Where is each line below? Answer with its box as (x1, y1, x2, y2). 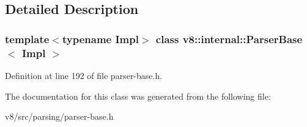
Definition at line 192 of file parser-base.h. (5, 69, 163, 81)
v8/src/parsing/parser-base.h (5, 110, 114, 123)
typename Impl (62, 31, 139, 46)
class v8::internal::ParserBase (155, 31, 303, 46)
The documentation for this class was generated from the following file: (5, 89, 271, 102)
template (5, 31, 50, 46)
